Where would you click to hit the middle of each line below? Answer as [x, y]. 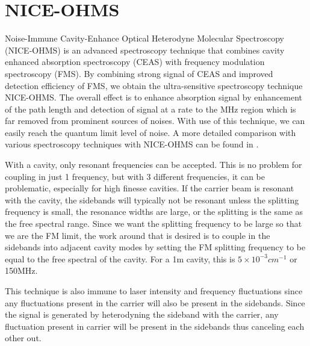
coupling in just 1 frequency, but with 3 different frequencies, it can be [135, 176]
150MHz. [21, 270]
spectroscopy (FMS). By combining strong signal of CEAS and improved [139, 73]
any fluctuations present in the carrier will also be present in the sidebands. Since [155, 302]
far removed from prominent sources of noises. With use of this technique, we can [155, 121]
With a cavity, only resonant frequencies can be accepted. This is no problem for [153, 165]
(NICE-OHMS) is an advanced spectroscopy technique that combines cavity [145, 50]
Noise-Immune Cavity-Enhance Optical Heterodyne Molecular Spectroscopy [145, 38]
